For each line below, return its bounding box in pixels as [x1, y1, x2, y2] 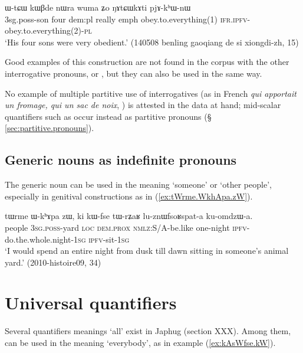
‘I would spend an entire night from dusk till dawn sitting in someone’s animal [5, 244, 289, 257]
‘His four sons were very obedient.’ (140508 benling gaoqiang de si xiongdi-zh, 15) [5, 35, 299, 48]
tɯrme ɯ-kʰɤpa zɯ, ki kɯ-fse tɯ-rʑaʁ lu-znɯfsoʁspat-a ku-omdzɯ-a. [5, 210, 253, 222]
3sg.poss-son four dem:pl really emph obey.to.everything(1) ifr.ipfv [5, 12, 248, 25]
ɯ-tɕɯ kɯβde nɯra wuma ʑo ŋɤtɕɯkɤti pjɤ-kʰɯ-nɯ [5, 1, 191, 13]
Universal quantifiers [5, 290, 177, 315]
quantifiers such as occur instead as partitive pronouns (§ [5, 110, 212, 122]
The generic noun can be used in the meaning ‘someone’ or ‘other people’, [5, 178, 272, 191]
